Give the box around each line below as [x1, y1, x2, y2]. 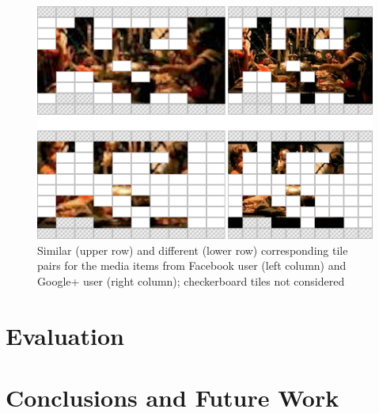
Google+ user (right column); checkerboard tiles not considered [37, 273, 345, 290]
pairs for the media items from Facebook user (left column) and [37, 257, 347, 274]
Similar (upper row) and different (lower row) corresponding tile [37, 241, 348, 258]
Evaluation [6, 319, 124, 351]
